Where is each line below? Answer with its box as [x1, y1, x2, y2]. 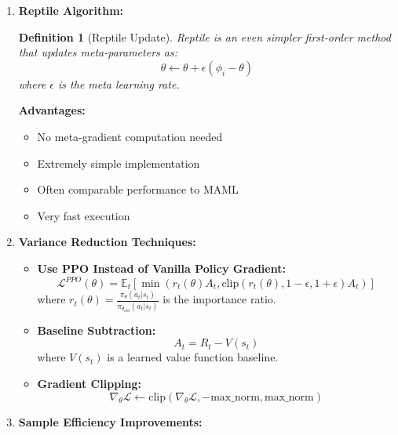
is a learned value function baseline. [107, 349, 279, 365]
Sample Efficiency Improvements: [18, 413, 203, 430]
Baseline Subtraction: [37, 321, 156, 338]
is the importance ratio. [162, 291, 276, 307]
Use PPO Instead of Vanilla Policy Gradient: [37, 259, 286, 276]
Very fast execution [37, 207, 130, 223]
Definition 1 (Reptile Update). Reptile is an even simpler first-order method [18, 28, 391, 45]
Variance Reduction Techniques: [18, 234, 196, 250]
